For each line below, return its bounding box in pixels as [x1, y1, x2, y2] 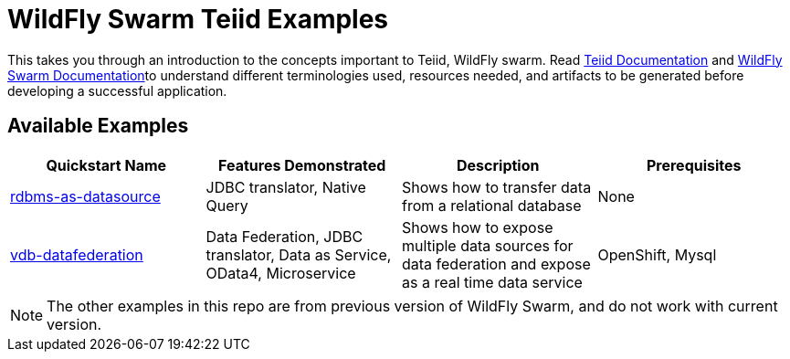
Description [457, 155, 540, 174]
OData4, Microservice [205, 263, 356, 282]
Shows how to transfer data [402, 177, 592, 196]
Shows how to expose [402, 217, 553, 237]
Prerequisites [646, 155, 742, 174]
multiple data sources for [402, 236, 574, 255]
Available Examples [7, 114, 189, 138]
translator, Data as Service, [205, 245, 392, 264]
